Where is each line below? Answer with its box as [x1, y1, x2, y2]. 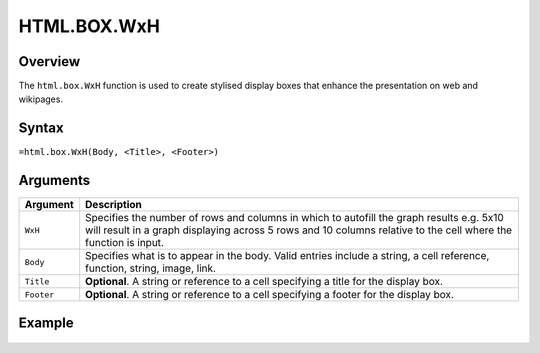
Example [18, 314, 74, 331]
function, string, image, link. [85, 261, 217, 275]
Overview [18, 53, 81, 70]
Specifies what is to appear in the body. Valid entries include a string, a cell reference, [85, 249, 490, 263]
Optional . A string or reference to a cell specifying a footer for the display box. [85, 288, 455, 302]
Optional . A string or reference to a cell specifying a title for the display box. [85, 275, 444, 289]
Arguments [18, 172, 91, 189]
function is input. [85, 236, 165, 250]
